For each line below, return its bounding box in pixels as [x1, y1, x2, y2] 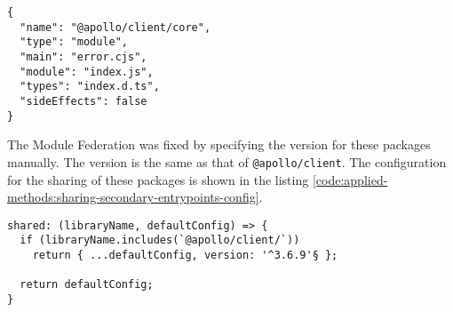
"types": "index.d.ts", [20, 80, 160, 93]
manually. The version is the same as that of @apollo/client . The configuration [7, 152, 447, 171]
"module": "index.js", [20, 65, 154, 78]
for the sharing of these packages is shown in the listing [7, 170, 309, 188]
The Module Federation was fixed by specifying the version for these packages [7, 135, 431, 154]
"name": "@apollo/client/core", [20, 20, 211, 34]
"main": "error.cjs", [20, 50, 147, 63]
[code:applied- [312, 170, 388, 188]
